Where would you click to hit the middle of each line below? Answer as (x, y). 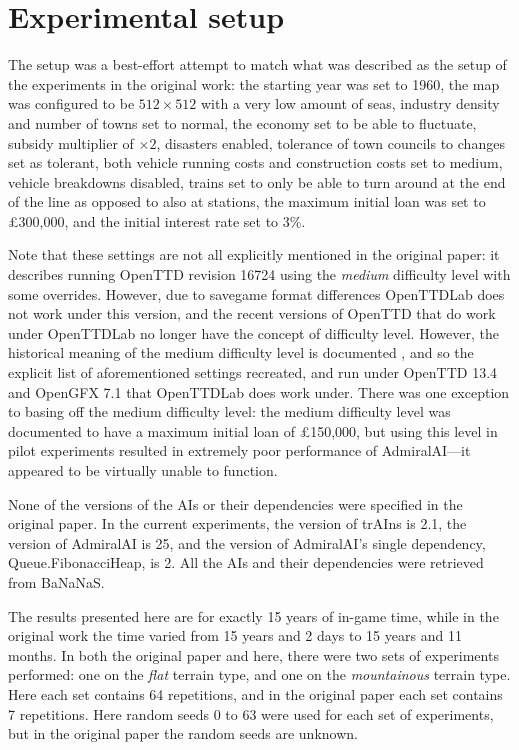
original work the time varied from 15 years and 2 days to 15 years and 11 (235, 635)
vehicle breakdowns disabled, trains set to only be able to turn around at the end (257, 181)
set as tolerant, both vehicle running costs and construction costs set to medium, (255, 162)
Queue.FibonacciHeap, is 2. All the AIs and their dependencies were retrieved (246, 562)
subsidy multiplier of (71, 142)
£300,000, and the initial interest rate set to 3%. (157, 220)
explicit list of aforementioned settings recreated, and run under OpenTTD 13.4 (253, 372)
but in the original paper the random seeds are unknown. (183, 733)
